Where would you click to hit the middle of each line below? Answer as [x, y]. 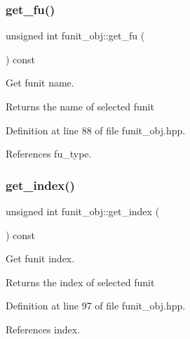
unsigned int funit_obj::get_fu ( [75, 36]
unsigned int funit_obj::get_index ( [83, 211]
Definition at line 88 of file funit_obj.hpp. [96, 130]
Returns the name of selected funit [80, 106]
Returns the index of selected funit [80, 282]
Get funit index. [40, 258]
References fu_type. [49, 154]
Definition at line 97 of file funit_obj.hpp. [96, 306]
